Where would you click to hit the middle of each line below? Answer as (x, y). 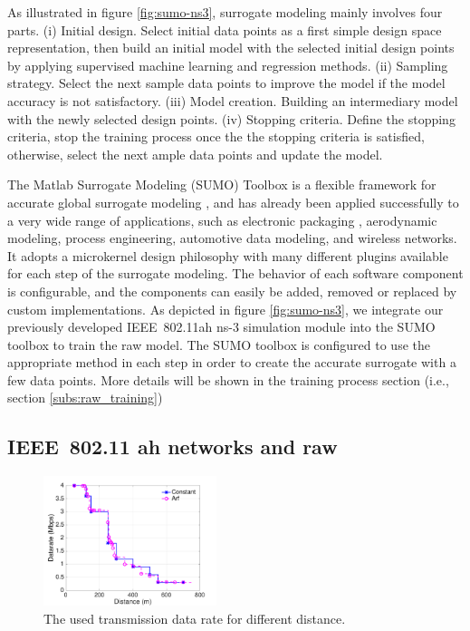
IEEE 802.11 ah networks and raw (173, 447)
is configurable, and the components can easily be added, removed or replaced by (232, 291)
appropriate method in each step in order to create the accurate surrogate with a (232, 362)
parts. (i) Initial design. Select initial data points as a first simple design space (225, 29)
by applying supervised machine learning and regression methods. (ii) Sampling (228, 65)
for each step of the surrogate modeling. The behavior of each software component (235, 273)
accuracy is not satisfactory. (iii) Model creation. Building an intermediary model (233, 100)
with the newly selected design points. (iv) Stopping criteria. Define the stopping (231, 118)
